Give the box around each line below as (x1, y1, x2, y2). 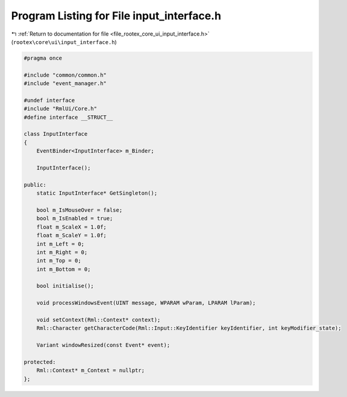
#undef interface (23, 97, 75, 104)
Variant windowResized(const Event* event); (36, 341, 170, 349)
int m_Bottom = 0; (36, 265, 91, 273)
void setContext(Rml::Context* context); (36, 317, 161, 323)
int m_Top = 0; (36, 257, 81, 264)
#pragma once (23, 54, 63, 62)
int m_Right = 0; (36, 249, 88, 256)
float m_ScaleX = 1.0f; (36, 223, 107, 230)
